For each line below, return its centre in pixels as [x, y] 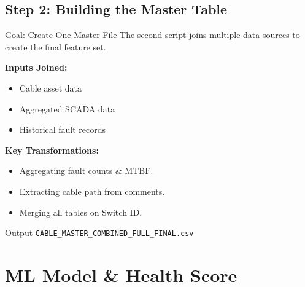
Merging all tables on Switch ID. [81, 212]
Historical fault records [63, 129]
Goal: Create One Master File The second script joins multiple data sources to [152, 35]
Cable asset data [51, 88]
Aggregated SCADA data [67, 108]
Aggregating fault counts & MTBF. [86, 171]
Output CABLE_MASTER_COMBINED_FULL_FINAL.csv [99, 233]
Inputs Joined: [36, 67]
